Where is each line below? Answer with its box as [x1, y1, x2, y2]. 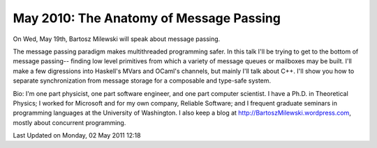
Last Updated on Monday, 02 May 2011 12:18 [13, 131, 141, 140]
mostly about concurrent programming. [13, 118, 126, 126]
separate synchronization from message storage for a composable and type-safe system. [13, 76, 272, 85]
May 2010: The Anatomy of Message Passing [13, 10, 281, 26]
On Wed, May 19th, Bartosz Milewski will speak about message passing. [13, 35, 221, 43]
